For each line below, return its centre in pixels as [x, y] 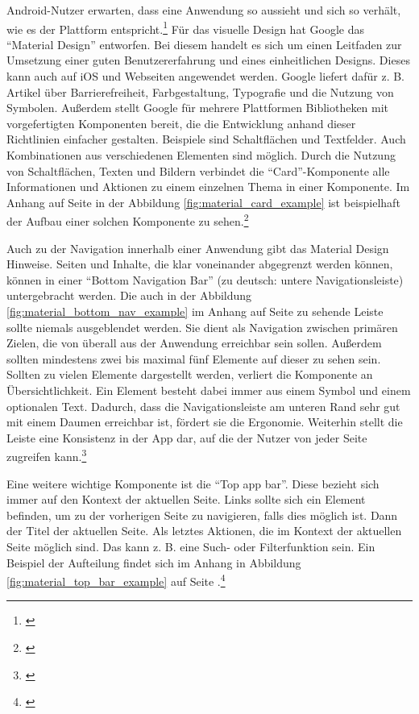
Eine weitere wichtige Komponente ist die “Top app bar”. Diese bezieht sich [193, 483]
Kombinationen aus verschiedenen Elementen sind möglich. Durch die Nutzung [201, 155]
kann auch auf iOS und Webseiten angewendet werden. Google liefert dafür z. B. [206, 76]
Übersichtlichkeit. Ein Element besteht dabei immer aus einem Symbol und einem [209, 390]
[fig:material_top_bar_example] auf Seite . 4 [116, 580]
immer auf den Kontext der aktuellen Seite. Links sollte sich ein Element [186, 499]
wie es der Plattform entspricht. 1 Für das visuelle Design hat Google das [185, 27]
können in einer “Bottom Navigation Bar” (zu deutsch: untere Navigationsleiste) [205, 279]
